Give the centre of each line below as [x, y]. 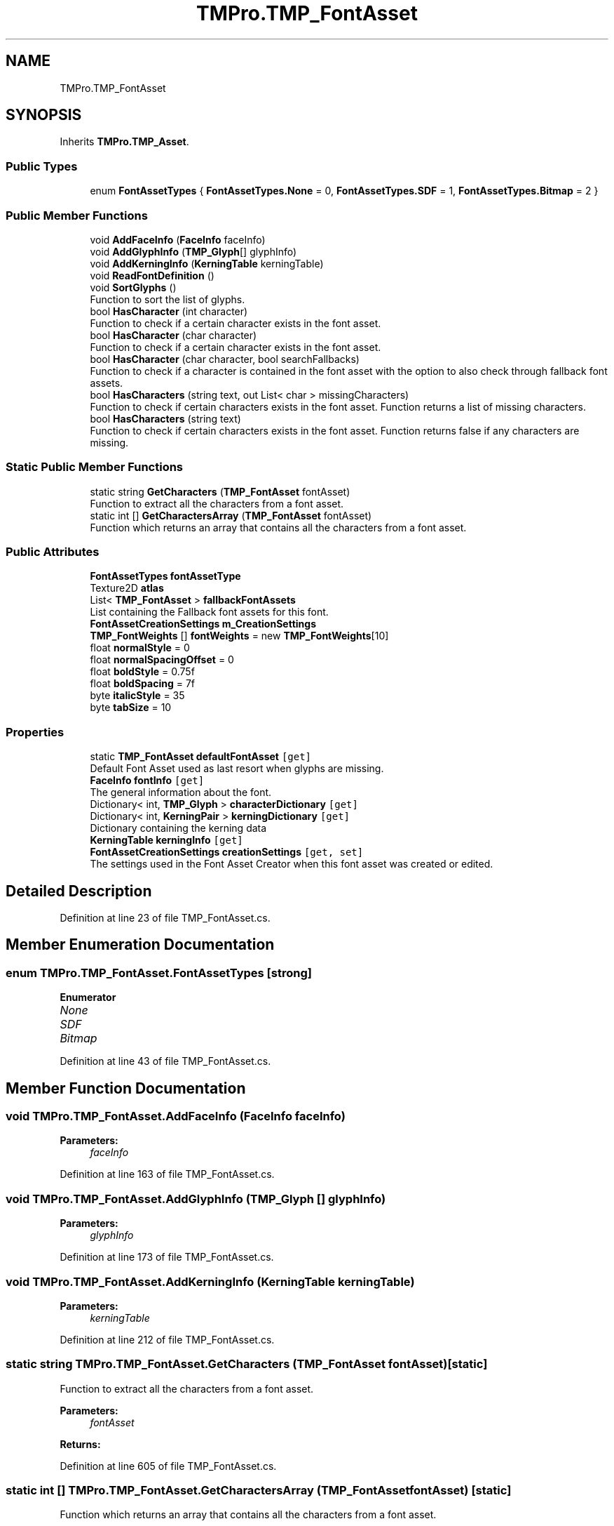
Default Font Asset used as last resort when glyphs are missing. [237, 769]
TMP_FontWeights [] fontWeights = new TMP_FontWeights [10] [239, 636]
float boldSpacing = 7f [143, 684]
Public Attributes [53, 552]
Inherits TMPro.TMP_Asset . [124, 142]
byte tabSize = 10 [131, 708]
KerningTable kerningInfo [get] [166, 840]
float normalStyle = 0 [140, 648]
